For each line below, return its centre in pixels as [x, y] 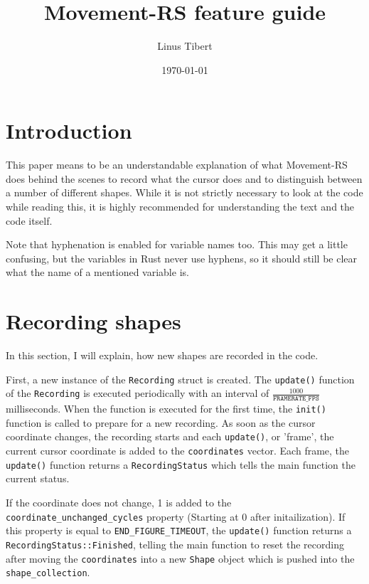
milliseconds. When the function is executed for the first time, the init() [166, 409]
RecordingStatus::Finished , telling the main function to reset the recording [175, 544]
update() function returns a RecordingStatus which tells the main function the [181, 464]
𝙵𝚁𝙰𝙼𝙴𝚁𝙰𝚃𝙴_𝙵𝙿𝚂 [296, 399]
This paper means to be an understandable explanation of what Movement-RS [177, 165]
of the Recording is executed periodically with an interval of [138, 393]
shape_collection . [48, 572]
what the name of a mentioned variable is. [97, 272]
